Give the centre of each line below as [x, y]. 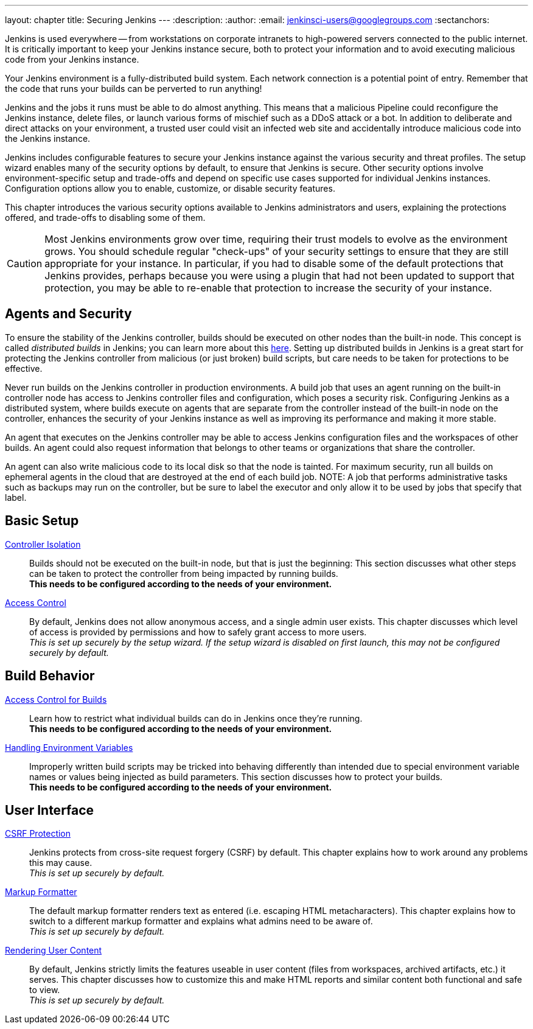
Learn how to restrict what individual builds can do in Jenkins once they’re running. [196, 718]
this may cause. [61, 863]
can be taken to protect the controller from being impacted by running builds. [184, 573]
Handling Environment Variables [69, 747]
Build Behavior [50, 676]
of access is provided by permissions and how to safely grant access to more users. [198, 632]
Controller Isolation [43, 544]
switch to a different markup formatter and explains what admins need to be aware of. [201, 921]
